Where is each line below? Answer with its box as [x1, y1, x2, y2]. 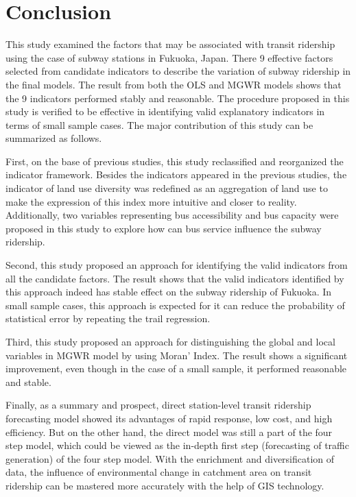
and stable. [5, 374, 51, 389]
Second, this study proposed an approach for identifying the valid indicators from [5, 258, 348, 272]
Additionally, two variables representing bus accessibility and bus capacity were [5, 208, 339, 222]
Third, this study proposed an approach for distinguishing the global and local [5, 335, 335, 348]
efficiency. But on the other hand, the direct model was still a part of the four [5, 424, 333, 439]
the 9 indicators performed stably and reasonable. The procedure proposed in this [5, 90, 350, 105]
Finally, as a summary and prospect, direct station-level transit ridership [5, 398, 311, 412]
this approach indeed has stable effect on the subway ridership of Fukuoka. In [5, 284, 332, 299]
